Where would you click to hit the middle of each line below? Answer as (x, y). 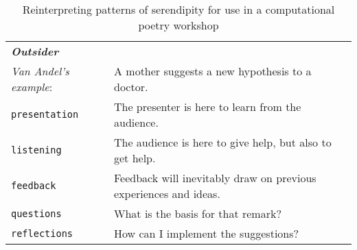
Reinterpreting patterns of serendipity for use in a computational (178, 9)
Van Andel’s (40, 71)
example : (32, 87)
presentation (45, 114)
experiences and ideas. (167, 193)
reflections (42, 233)
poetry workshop (178, 25)
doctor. (131, 87)
